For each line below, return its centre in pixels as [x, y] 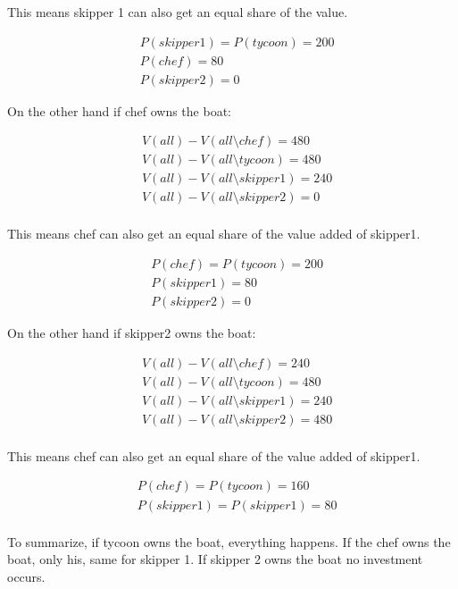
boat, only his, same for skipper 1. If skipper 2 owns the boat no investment [215, 559]
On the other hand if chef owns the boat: [119, 110]
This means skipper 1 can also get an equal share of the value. [178, 12]
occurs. [26, 576]
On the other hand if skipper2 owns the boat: [132, 333]
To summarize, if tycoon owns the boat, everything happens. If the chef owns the [229, 541]
